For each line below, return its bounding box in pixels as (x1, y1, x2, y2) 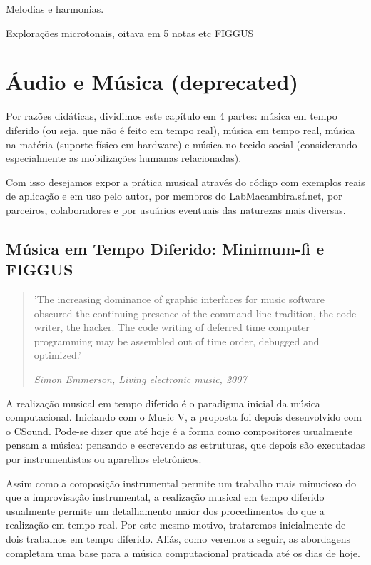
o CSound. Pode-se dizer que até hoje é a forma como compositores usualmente (6, 423, 352, 438)
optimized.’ (34, 347, 81, 362)
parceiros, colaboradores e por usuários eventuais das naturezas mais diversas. (6, 202, 346, 217)
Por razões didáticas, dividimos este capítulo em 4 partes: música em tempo (6, 108, 337, 123)
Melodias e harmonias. (6, 1, 104, 16)
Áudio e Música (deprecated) (6, 67, 298, 96)
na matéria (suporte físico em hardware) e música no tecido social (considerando (6, 136, 357, 151)
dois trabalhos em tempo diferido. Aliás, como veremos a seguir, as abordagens (6, 531, 350, 546)
